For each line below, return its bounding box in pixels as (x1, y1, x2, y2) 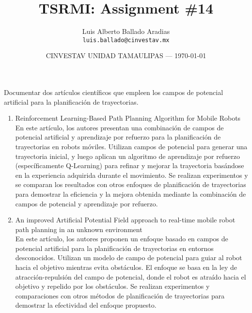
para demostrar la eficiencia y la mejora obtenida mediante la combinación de (15, 188, 246, 199)
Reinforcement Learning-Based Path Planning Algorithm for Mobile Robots (15, 113, 241, 123)
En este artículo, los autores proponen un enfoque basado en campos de (15, 234, 228, 244)
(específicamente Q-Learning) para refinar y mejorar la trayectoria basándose (15, 160, 244, 171)
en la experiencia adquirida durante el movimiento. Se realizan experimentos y (15, 170, 248, 180)
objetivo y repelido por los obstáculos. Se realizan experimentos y (15, 281, 210, 291)
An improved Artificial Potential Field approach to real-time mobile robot (15, 215, 236, 225)
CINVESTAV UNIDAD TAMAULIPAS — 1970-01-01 (46, 50, 206, 61)
